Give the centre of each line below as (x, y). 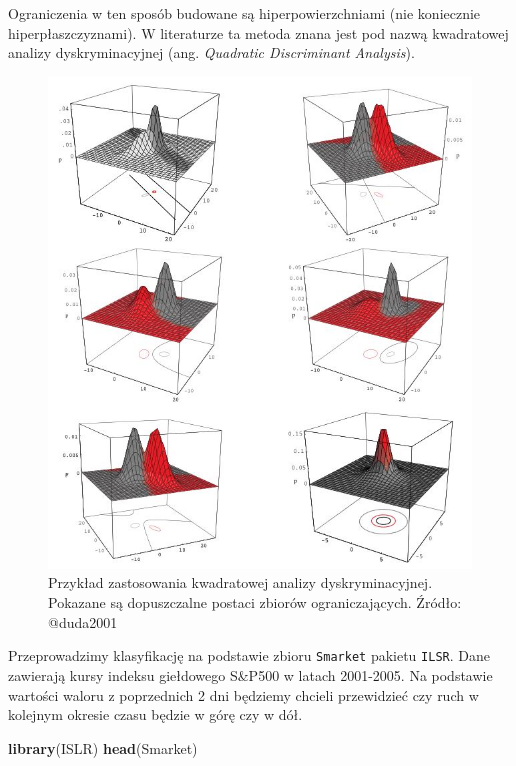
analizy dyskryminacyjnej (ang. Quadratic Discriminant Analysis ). (211, 52)
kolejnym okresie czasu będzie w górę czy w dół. (155, 714)
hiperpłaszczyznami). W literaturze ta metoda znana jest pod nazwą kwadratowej (258, 32)
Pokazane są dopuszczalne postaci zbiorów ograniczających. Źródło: (255, 602)
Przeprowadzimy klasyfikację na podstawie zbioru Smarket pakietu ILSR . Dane (249, 655)
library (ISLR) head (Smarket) (103, 747)
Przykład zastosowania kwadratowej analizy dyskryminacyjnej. (240, 582)
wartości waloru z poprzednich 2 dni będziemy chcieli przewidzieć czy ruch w (243, 694)
